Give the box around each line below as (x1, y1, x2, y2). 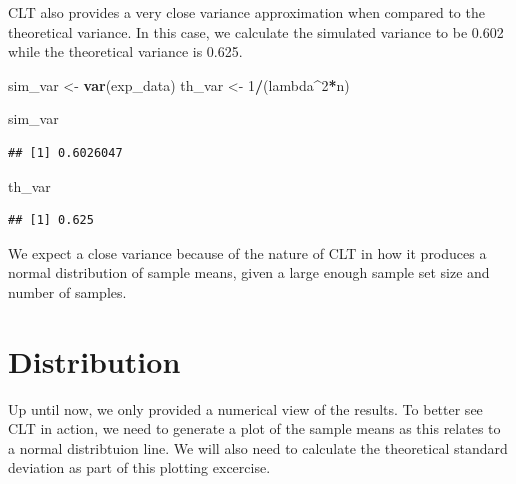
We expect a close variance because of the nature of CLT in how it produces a (8, 242, 487, 263)
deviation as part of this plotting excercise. (8, 457, 271, 478)
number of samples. (8, 281, 127, 302)
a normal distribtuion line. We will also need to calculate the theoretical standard (8, 437, 508, 458)
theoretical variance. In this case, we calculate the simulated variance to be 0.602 (8, 21, 504, 42)
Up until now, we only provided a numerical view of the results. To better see (8, 398, 483, 419)
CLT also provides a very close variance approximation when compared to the (8, 2, 485, 22)
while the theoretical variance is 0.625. (8, 41, 243, 62)
